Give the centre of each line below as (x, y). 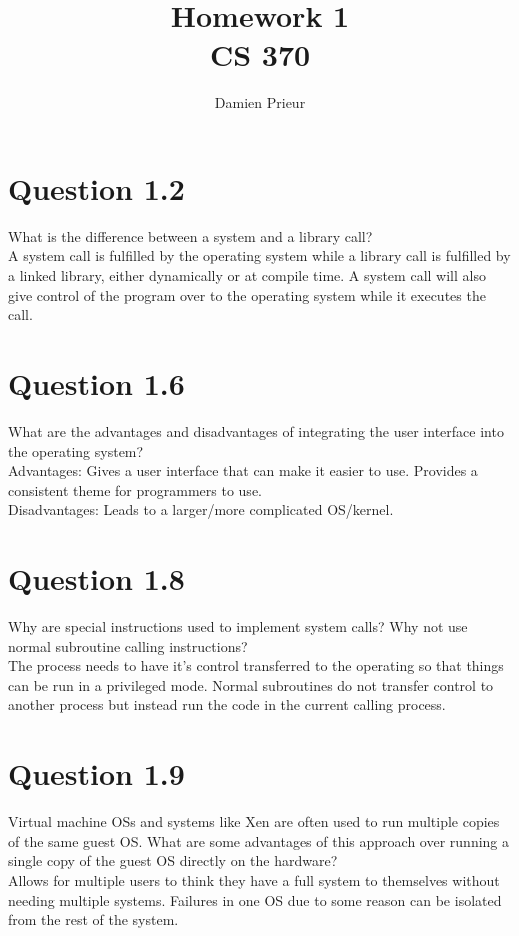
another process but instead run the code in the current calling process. (227, 704)
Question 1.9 (96, 773)
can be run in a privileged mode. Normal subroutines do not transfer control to (251, 684)
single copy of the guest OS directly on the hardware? (173, 860)
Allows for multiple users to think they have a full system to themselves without (254, 879)
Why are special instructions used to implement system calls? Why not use (238, 626)
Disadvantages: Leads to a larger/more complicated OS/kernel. (201, 509)
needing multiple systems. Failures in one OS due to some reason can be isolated (255, 899)
